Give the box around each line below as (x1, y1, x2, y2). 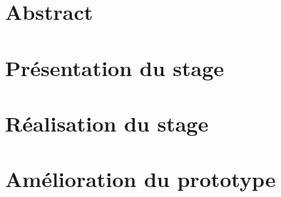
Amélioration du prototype (5, 164, 276, 193)
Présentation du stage (5, 53, 225, 82)
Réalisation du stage (5, 108, 209, 137)
